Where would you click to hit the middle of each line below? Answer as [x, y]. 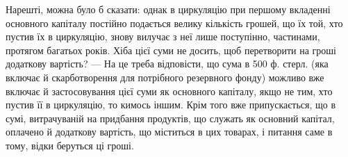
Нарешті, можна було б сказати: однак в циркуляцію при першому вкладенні [168, 9]
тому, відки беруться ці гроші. [70, 145]
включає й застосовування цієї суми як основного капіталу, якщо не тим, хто [169, 91]
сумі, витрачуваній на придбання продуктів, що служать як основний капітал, [170, 118]
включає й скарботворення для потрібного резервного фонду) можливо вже [165, 77]
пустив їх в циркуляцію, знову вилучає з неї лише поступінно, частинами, [163, 36]
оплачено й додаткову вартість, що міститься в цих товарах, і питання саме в [169, 132]
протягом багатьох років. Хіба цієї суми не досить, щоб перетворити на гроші [171, 50]
